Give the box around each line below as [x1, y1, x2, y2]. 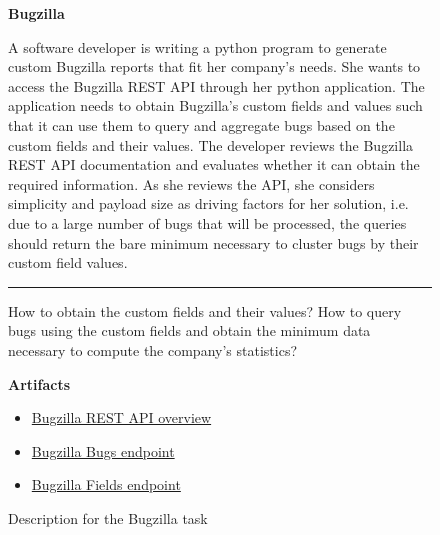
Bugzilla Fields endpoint [31, 474, 181, 495]
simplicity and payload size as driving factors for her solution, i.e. [8, 193, 409, 214]
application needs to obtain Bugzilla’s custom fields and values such [8, 95, 423, 116]
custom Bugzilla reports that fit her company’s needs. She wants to [8, 56, 421, 77]
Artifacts [8, 373, 71, 394]
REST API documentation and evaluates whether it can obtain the [8, 154, 420, 175]
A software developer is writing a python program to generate [8, 36, 387, 57]
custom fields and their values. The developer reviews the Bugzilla [8, 134, 414, 155]
